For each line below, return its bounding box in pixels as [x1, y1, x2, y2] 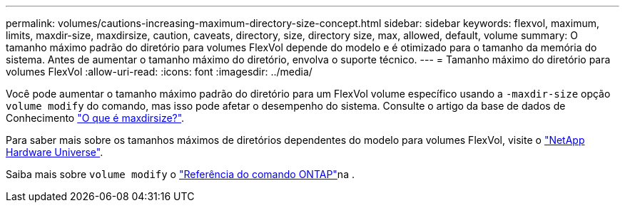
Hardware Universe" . [6, 146, 103, 158]
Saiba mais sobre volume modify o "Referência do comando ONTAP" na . [6, 168, 355, 180]
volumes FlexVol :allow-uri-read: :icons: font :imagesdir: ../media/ [6, 66, 312, 78]
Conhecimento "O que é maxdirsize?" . [6, 112, 185, 124]
